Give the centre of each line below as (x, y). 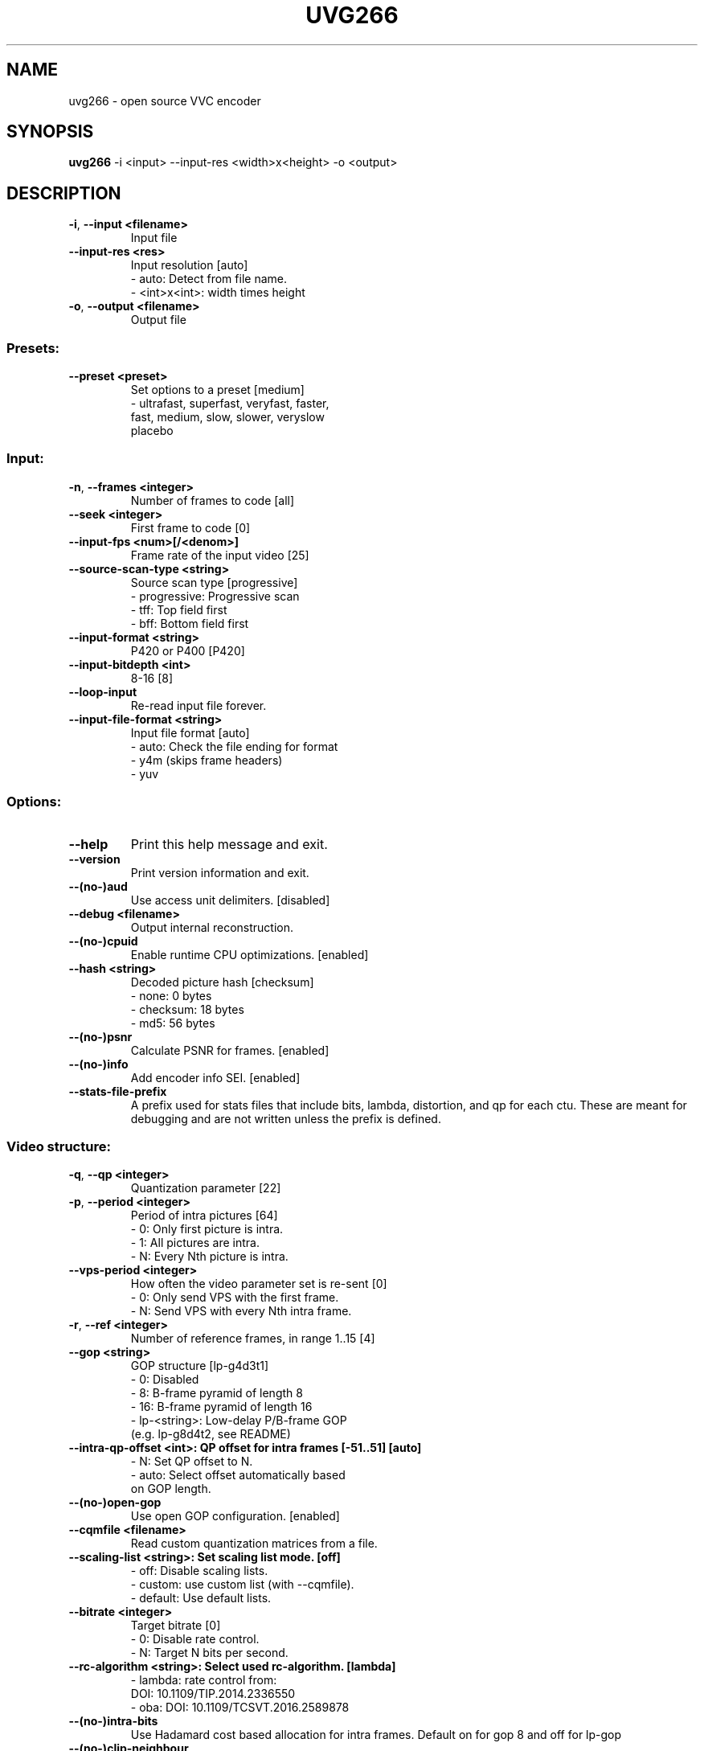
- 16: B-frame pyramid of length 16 (221, 1407)
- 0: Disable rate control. (195, 1639)
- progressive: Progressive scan (215, 596)
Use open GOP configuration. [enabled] (235, 1516)
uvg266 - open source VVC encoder (165, 100)
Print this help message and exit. (229, 844)
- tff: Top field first (179, 609)
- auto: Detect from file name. (209, 279)
